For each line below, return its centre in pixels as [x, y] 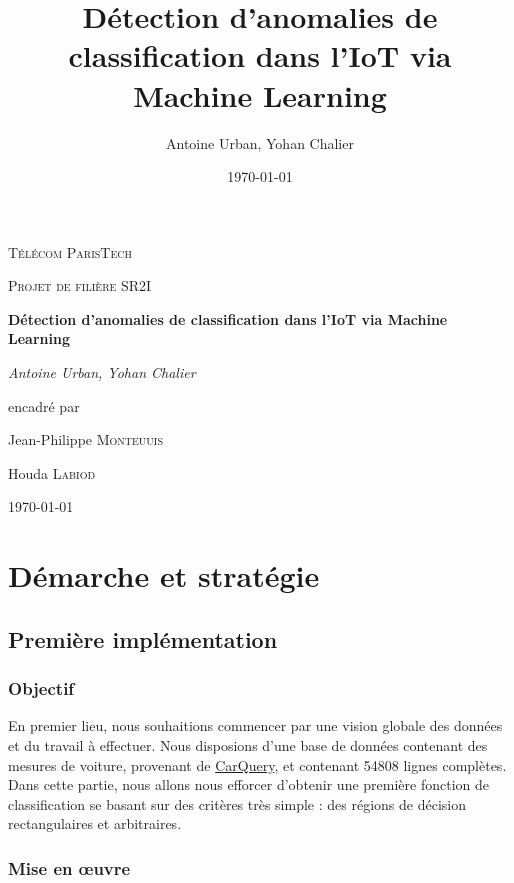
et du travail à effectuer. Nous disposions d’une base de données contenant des [248, 745]
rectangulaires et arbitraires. [95, 823]
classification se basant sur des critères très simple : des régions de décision [237, 803]
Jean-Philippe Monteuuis [86, 439]
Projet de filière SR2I [80, 285]
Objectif [41, 688]
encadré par [44, 405]
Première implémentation [143, 638]
